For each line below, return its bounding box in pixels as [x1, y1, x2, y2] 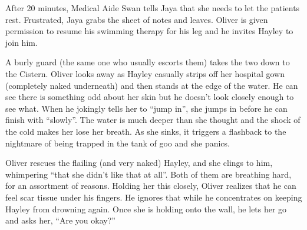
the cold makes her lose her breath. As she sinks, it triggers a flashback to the [5, 125, 286, 137]
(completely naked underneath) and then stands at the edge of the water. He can [5, 79, 298, 91]
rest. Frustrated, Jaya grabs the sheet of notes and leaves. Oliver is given [5, 13, 268, 25]
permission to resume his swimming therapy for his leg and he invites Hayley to [5, 25, 293, 37]
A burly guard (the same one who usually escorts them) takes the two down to [5, 56, 290, 68]
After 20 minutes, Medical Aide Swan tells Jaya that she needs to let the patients [5, 2, 300, 14]
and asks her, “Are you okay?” [5, 214, 115, 226]
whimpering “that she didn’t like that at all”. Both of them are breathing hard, [5, 168, 292, 180]
